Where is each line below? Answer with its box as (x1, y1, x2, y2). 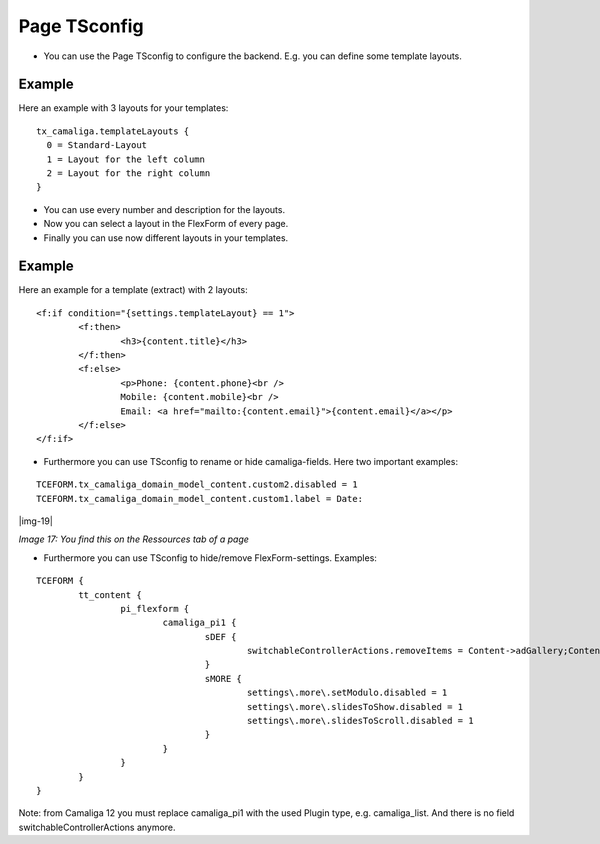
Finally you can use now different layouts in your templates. (43, 231, 289, 244)
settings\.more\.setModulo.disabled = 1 (246, 687, 448, 699)
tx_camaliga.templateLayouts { (36, 125, 190, 137)
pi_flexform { (120, 603, 190, 614)
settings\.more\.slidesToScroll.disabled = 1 (246, 715, 474, 727)
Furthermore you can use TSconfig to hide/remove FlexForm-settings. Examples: (43, 551, 377, 564)
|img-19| (18, 515, 54, 527)
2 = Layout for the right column (46, 168, 211, 179)
